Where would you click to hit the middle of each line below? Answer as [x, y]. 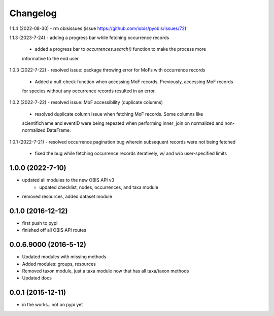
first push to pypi [40, 223]
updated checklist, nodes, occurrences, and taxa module [99, 187]
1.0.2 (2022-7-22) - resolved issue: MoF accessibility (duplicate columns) [86, 102]
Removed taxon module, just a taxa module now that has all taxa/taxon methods [106, 271]
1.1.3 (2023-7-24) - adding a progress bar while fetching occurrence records [89, 38]
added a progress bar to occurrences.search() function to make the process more [121, 49]
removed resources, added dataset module [67, 196]
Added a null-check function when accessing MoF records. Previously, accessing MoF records [134, 82]
